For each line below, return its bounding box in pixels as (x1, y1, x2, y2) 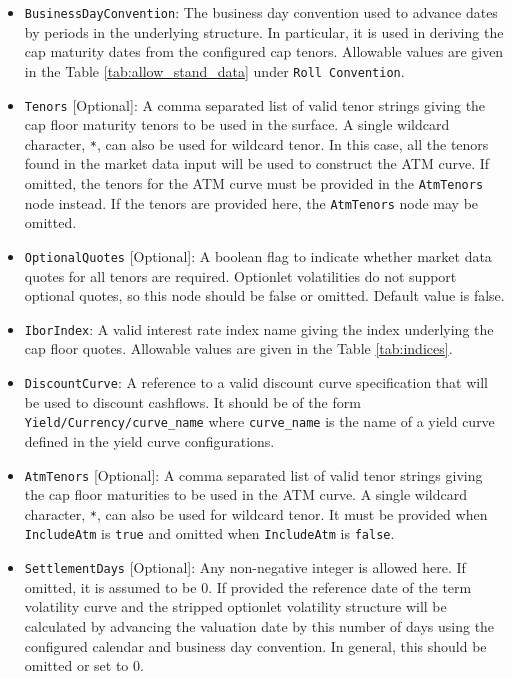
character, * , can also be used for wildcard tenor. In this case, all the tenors (24, 133, 489, 154)
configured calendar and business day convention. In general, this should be (24, 635, 487, 656)
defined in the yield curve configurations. (24, 430, 275, 451)
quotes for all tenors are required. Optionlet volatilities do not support (24, 265, 457, 286)
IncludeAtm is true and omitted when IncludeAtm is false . (24, 523, 395, 544)
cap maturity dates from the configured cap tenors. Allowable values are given (24, 41, 504, 62)
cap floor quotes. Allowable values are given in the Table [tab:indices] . (24, 338, 453, 359)
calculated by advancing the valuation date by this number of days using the (24, 615, 495, 636)
